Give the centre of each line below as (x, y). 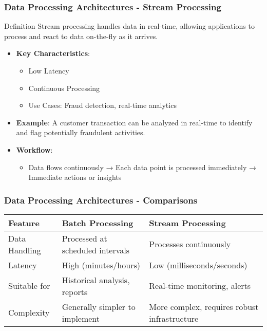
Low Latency (49, 70)
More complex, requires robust (204, 306)
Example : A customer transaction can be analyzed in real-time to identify (134, 122)
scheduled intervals (96, 250)
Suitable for (29, 286)
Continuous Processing (64, 88)
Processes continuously (190, 244)
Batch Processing (98, 223)
